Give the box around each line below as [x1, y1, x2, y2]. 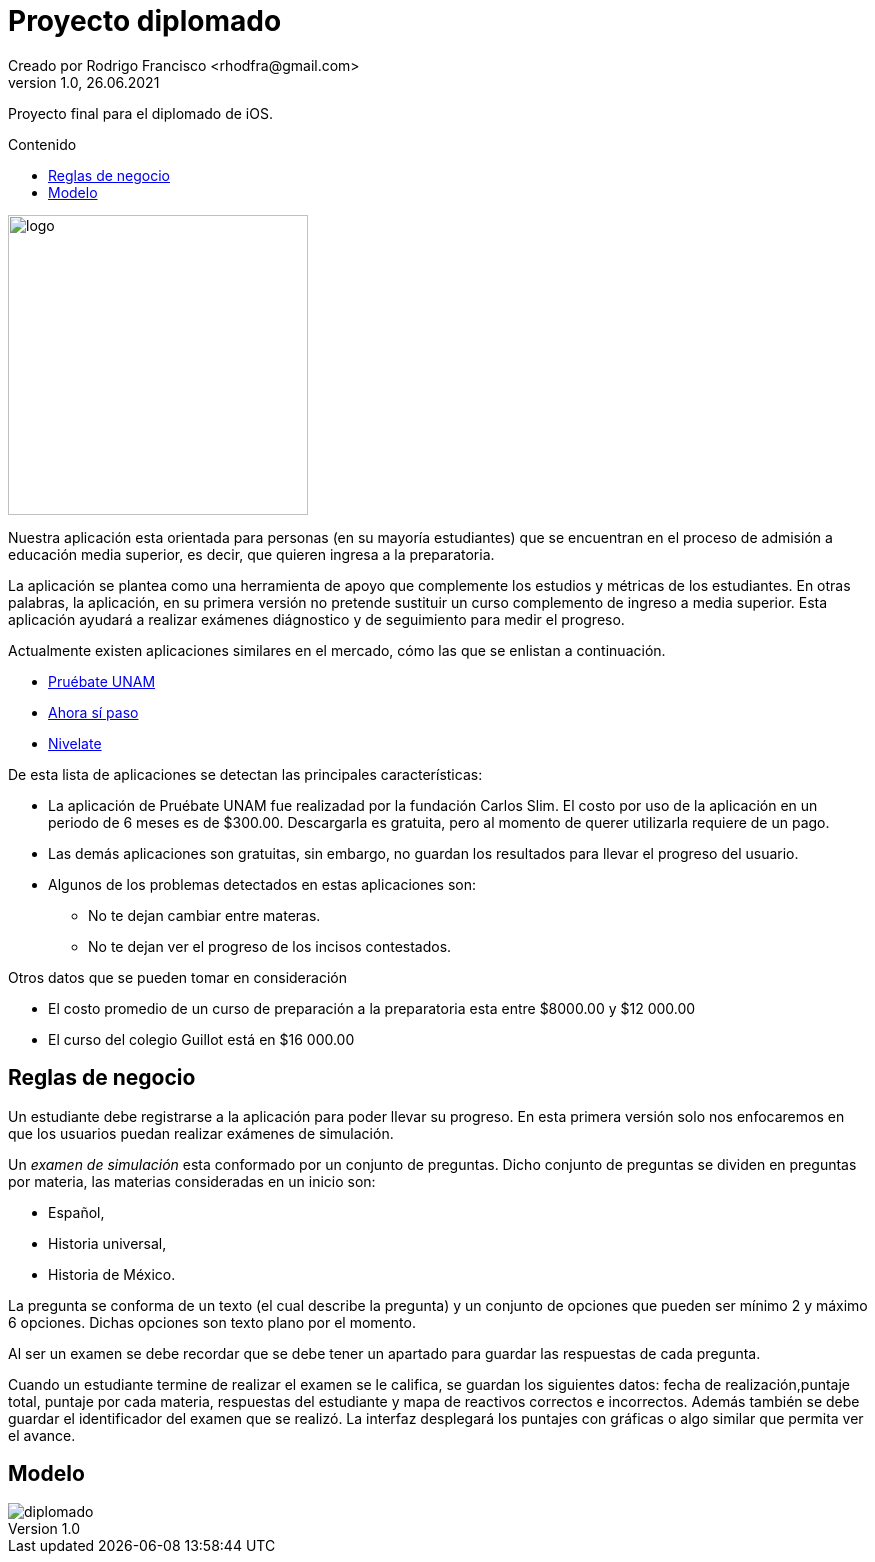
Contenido [8, 135, 77, 153]
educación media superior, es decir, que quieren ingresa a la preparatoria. [8, 545, 495, 563]
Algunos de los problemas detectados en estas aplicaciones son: [48, 875, 477, 893]
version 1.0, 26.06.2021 [8, 73, 160, 91]
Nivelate [48, 734, 102, 752]
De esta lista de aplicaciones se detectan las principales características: [8, 765, 483, 783]
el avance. [8, 1426, 76, 1444]
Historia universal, [48, 1234, 167, 1252]
